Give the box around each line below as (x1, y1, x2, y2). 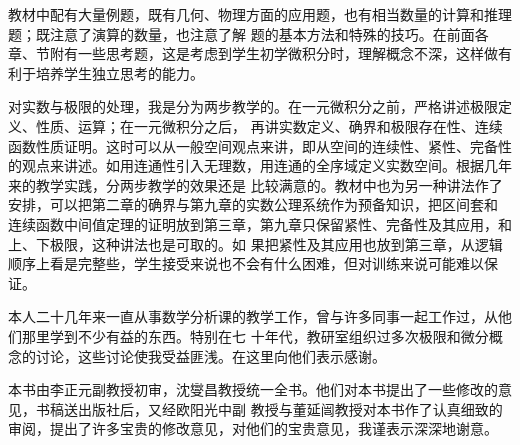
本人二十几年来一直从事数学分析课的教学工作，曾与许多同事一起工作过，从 (8, 306, 498, 327)
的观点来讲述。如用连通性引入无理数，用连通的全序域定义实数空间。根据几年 (8, 155, 512, 176)
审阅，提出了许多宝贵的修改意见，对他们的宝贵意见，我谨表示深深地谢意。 (8, 418, 498, 439)
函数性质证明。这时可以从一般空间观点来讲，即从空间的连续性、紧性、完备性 (8, 135, 512, 156)
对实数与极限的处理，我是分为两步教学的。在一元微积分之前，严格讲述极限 (8, 96, 498, 117)
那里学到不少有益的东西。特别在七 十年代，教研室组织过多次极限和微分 (21, 325, 489, 346)
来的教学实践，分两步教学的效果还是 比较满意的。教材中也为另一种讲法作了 (8, 174, 503, 195)
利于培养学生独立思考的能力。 (8, 62, 204, 83)
